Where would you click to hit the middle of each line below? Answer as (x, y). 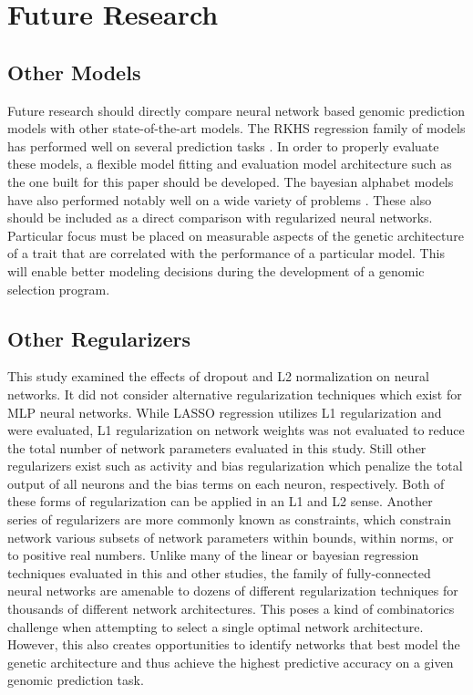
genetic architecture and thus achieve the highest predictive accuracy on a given (231, 662)
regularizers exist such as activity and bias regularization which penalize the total (235, 466)
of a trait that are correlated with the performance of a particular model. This (226, 253)
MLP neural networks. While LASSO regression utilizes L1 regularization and (225, 412)
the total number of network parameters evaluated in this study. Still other (217, 447)
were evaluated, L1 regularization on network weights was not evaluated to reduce (236, 430)
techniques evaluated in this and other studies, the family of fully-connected (219, 572)
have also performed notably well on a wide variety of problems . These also (220, 199)
